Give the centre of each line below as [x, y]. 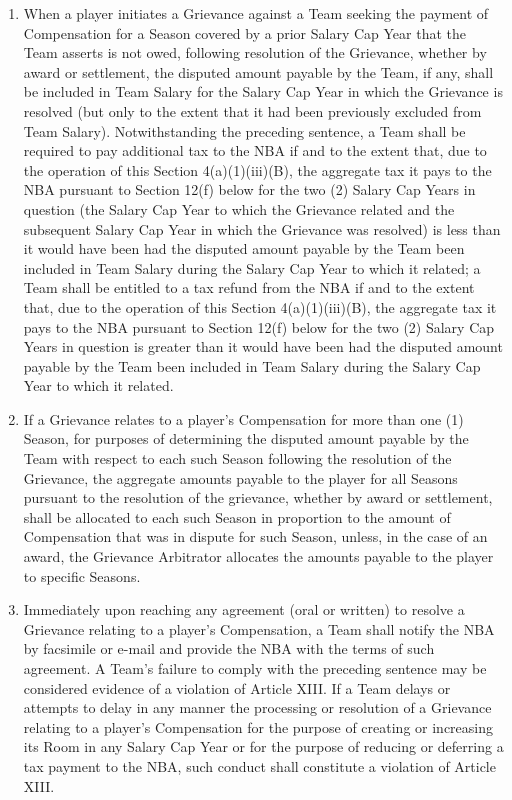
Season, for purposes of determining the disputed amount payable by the [246, 438]
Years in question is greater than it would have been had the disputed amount [263, 346]
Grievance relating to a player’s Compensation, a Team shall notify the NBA [259, 628]
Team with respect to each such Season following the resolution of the [237, 458]
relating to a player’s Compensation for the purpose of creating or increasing [258, 726]
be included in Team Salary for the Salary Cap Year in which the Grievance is [263, 91]
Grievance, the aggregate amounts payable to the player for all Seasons [240, 477]
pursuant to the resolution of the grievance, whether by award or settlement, [258, 497]
